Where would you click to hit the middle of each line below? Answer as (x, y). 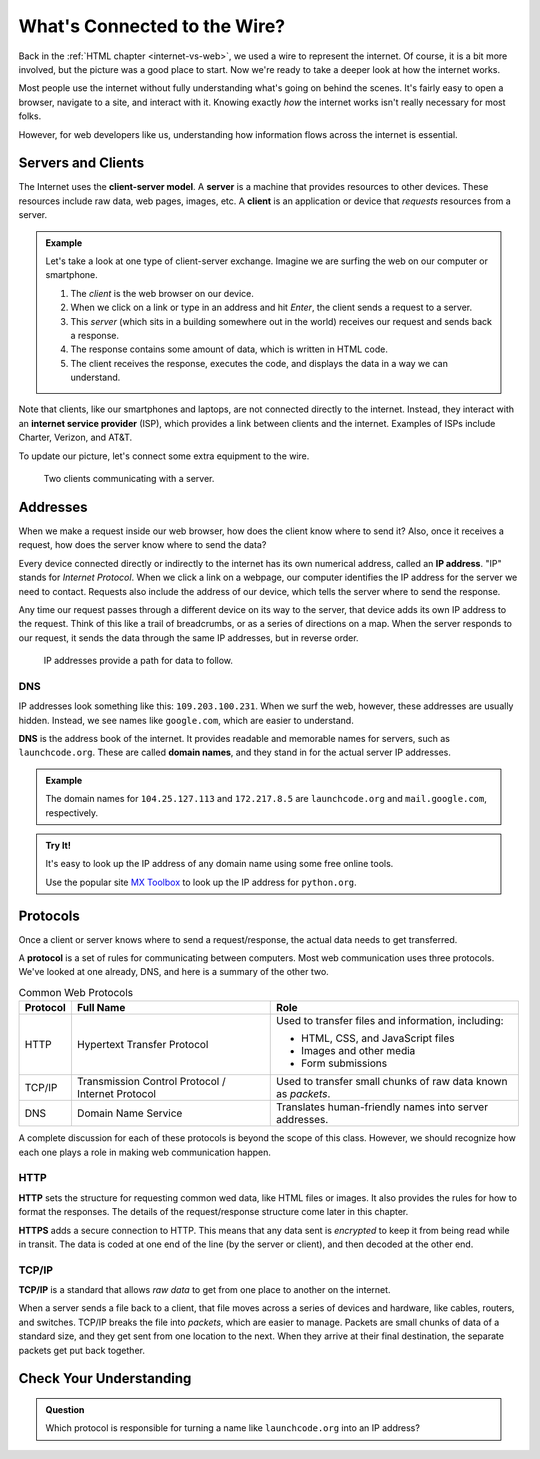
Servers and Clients (81, 163)
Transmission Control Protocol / (151, 1082)
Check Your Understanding (105, 1378)
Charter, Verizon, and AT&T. (75, 437)
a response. (95, 335)
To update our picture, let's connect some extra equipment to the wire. (164, 456)
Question (65, 1409)
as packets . (303, 1094)
